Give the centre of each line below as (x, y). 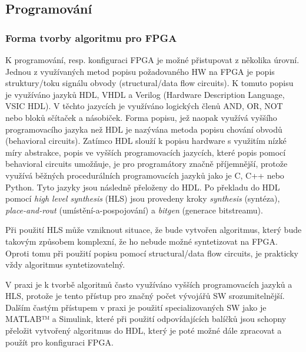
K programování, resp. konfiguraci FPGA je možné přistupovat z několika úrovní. (152, 60)
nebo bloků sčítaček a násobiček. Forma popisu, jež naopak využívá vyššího (141, 117)
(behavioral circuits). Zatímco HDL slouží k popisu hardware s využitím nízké (146, 141)
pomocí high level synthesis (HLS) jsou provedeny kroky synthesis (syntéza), (143, 198)
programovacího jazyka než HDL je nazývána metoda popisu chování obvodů (144, 129)
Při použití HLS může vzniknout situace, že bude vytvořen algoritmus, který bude (154, 230)
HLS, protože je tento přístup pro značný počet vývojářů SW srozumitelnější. (145, 296)
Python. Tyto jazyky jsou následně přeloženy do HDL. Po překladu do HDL (143, 187)
